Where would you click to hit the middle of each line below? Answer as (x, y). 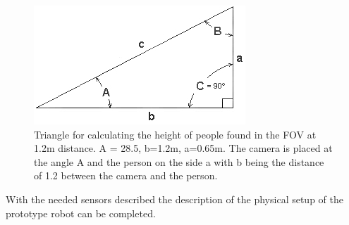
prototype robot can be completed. (81, 213)
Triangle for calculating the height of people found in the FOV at (175, 134)
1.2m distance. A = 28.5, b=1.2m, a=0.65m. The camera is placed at (183, 148)
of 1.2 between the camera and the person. (126, 175)
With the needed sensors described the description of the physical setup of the (174, 199)
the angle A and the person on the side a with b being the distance (179, 161)
